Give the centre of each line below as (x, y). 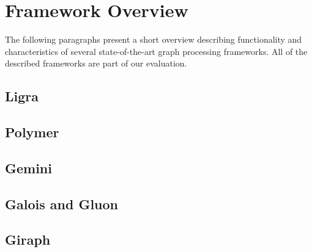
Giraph (28, 239)
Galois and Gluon (61, 203)
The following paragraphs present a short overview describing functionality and (154, 39)
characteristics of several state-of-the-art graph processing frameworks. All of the (156, 51)
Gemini (28, 167)
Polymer (32, 132)
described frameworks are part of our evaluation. (96, 63)
